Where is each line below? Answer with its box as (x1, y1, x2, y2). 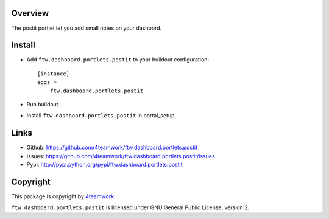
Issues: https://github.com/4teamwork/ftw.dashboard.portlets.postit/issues (26, 152, 216, 159)
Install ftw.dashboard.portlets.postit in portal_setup (26, 112, 175, 119)
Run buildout (26, 100, 58, 108)
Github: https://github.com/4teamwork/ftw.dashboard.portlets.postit (26, 144, 198, 151)
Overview (11, 8, 49, 18)
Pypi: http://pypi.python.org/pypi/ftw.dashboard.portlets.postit (26, 161, 183, 169)
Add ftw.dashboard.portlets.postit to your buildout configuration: (26, 56, 210, 63)
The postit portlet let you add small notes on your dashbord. (11, 24, 162, 32)
